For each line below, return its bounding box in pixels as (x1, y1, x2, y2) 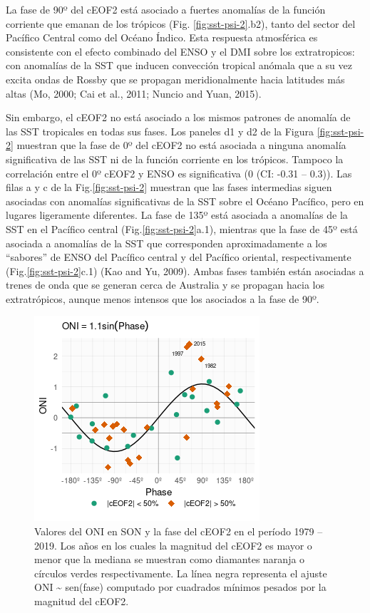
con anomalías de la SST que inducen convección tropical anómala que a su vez (6, 58, 352, 73)
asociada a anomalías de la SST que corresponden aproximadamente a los (6, 235, 327, 250)
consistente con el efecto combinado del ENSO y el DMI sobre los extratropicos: (6, 43, 355, 58)
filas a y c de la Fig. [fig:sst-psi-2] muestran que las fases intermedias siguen (6, 180, 332, 195)
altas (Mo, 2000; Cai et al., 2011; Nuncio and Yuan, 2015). (6, 86, 262, 101)
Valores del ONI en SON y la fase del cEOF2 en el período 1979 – (34, 524, 323, 539)
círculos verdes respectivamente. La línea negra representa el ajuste (34, 565, 327, 580)
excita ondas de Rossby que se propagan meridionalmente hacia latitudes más (6, 71, 345, 86)
